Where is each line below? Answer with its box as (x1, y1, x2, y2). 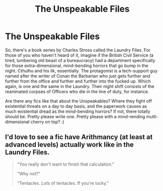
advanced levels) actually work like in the (5, 141, 134, 149)
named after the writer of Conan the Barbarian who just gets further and (5, 73, 150, 79)
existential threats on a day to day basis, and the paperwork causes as (5, 103, 147, 109)
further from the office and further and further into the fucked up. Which (5, 78, 151, 84)
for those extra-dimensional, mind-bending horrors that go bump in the (5, 63, 148, 68)
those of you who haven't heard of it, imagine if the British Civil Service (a (5, 52, 154, 58)
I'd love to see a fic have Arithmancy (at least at (5, 133, 153, 141)
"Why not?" (17, 170, 41, 176)
